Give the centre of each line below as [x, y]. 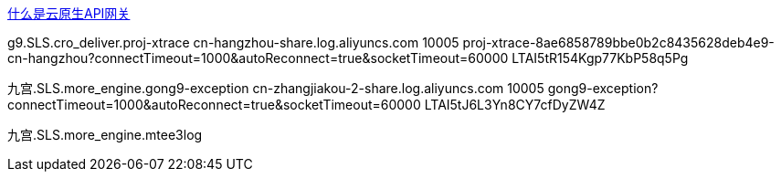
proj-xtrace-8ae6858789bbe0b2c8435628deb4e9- [618, 42]
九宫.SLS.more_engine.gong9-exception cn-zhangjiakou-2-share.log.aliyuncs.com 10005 [276, 88]
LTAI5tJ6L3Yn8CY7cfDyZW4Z [515, 105]
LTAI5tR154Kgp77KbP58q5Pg [600, 58]
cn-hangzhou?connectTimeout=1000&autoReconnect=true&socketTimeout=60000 [258, 58]
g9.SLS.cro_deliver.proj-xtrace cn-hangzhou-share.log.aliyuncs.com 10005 [233, 42]
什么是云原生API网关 [69, 13]
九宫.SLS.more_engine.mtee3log [105, 135]
